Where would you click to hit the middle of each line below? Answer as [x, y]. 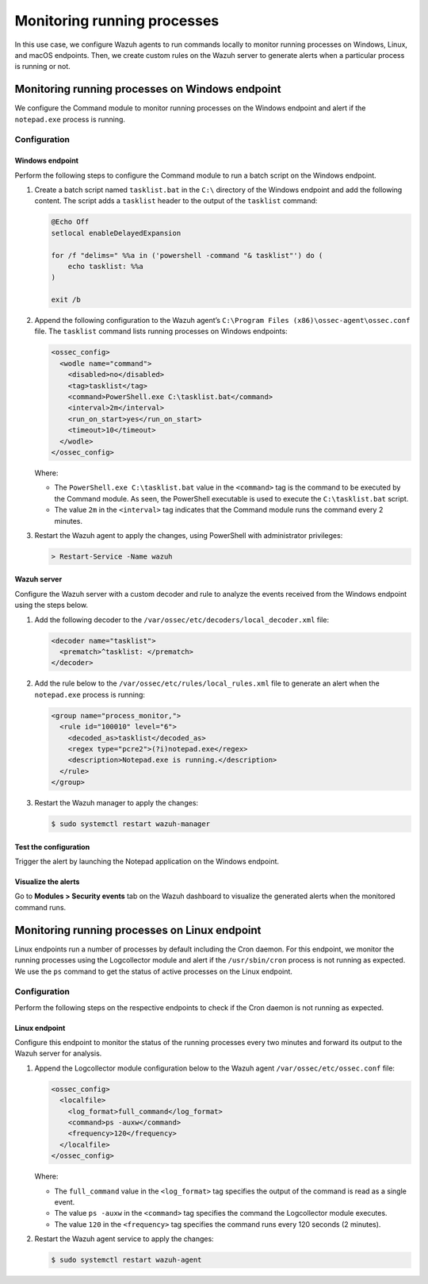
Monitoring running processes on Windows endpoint [148, 89]
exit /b [66, 300]
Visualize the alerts [47, 882]
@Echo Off [70, 222]
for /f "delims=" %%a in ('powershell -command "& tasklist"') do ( [187, 255]
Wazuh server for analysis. [58, 1053]
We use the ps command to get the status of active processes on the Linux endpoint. [154, 971]
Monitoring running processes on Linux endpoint [138, 930]
